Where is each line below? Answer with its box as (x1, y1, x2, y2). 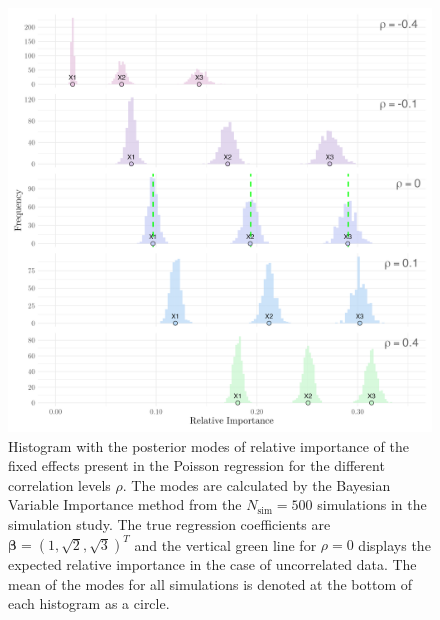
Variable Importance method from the (8, 494, 242, 515)
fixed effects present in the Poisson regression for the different (8, 455, 385, 476)
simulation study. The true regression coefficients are (8, 513, 331, 534)
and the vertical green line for (134, 534, 317, 555)
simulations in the (317, 494, 427, 515)
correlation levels (8, 474, 111, 495)
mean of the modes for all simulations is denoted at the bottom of (8, 573, 412, 594)
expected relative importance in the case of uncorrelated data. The (8, 554, 417, 575)
